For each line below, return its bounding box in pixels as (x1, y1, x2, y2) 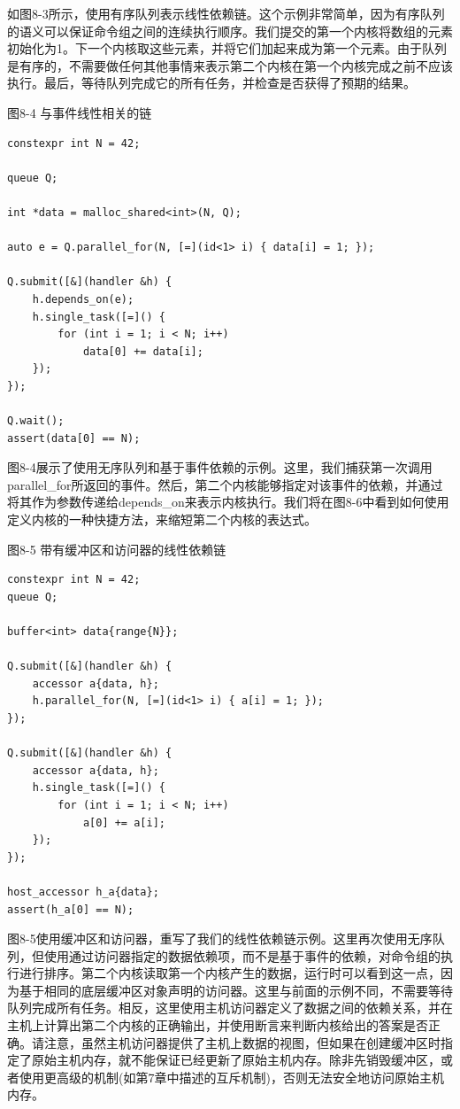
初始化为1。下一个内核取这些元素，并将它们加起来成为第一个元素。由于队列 (7, 39, 447, 58)
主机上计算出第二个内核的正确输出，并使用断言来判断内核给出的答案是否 (7, 1016, 428, 1035)
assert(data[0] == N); (7, 431, 141, 445)
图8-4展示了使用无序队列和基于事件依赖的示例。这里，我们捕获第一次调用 (7, 458, 433, 477)
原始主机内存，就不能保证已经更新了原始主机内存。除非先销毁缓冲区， (31, 1051, 441, 1069)
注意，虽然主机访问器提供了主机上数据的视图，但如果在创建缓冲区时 (43, 1033, 441, 1051)
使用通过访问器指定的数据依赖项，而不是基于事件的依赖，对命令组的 (43, 946, 441, 965)
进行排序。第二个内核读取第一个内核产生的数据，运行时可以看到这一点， (19, 964, 441, 982)
